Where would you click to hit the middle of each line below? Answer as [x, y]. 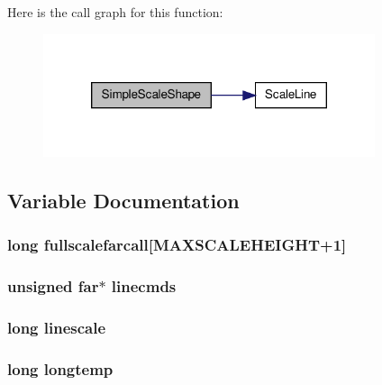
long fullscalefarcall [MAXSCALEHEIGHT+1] [177, 245]
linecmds [144, 286]
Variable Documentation [123, 200]
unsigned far [53, 286]
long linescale [57, 327]
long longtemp [60, 368]
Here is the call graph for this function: [115, 12]
